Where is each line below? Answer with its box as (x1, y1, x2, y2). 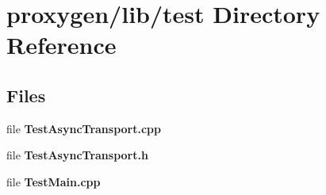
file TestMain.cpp (6, 173, 101, 189)
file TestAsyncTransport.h (6, 147, 148, 163)
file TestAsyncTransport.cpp (6, 120, 161, 136)
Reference (6, 29, 117, 61)
